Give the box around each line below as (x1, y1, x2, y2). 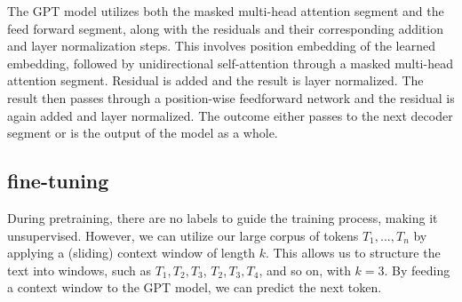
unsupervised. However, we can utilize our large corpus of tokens (7, 226, 359, 244)
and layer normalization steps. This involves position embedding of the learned (7, 36, 435, 55)
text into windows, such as (7, 260, 151, 279)
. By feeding (384, 260, 450, 279)
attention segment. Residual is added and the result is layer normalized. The (7, 71, 424, 90)
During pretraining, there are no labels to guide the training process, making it (7, 208, 438, 226)
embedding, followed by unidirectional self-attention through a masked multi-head (7, 53, 453, 72)
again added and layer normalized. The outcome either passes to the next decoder (7, 106, 453, 124)
